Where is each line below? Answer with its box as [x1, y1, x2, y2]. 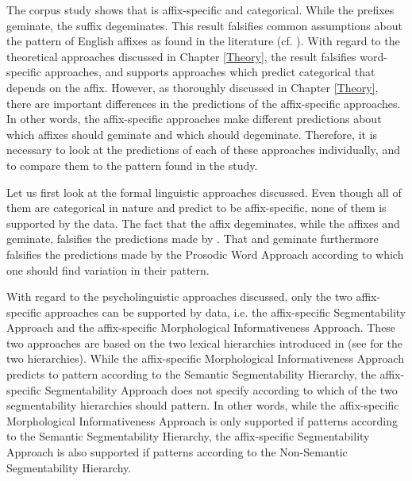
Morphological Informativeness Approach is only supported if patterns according [6, 412, 399, 429]
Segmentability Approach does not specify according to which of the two [44, 381, 398, 398]
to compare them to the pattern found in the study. [6, 156, 258, 173]
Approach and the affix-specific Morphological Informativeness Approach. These [6, 319, 396, 336]
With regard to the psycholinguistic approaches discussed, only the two [6, 288, 352, 305]
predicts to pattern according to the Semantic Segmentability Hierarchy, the [6, 366, 376, 383]
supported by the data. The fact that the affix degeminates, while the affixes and [6, 214, 400, 231]
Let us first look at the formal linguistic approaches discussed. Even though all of [6, 183, 402, 200]
